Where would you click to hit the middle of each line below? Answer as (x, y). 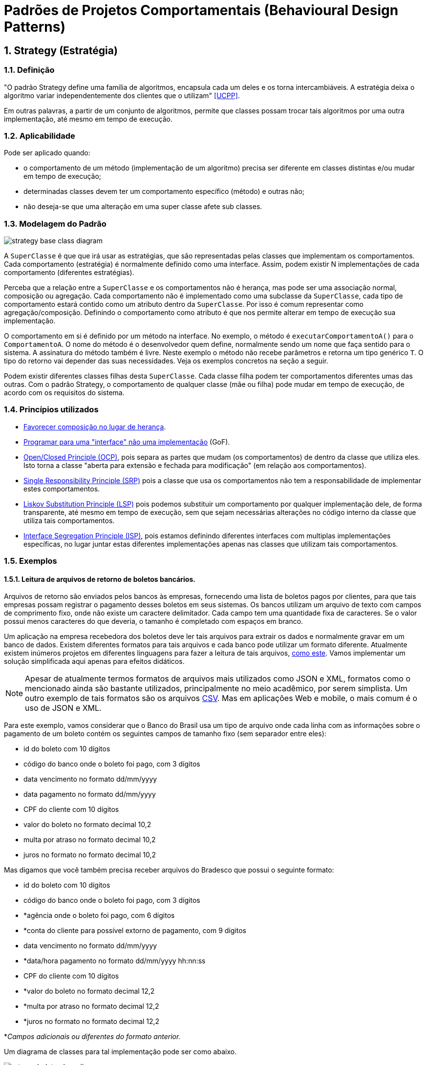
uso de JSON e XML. (63, 708)
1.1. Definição (29, 70)
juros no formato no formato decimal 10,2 (90, 855)
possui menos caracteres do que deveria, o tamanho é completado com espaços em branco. (154, 621)
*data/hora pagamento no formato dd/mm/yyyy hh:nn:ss (115, 961)
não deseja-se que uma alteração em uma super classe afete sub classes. (143, 207)
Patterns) (35, 27)
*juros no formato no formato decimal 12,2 (92, 1022)
